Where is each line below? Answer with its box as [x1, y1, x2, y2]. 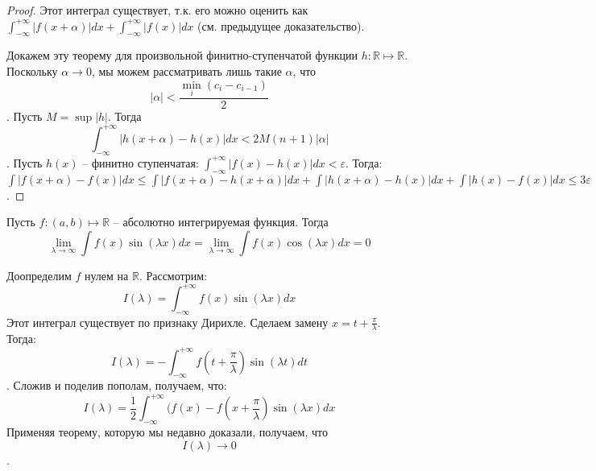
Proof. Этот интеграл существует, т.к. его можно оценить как [6, 2, 308, 18]
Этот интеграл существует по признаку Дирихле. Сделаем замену [6, 313, 329, 330]
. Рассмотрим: [139, 266, 208, 283]
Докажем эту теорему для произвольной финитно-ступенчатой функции [6, 47, 358, 64]
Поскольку [6, 62, 58, 79]
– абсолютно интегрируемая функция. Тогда [113, 213, 329, 230]
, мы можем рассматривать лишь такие [91, 62, 282, 79]
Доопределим [6, 266, 72, 283]
